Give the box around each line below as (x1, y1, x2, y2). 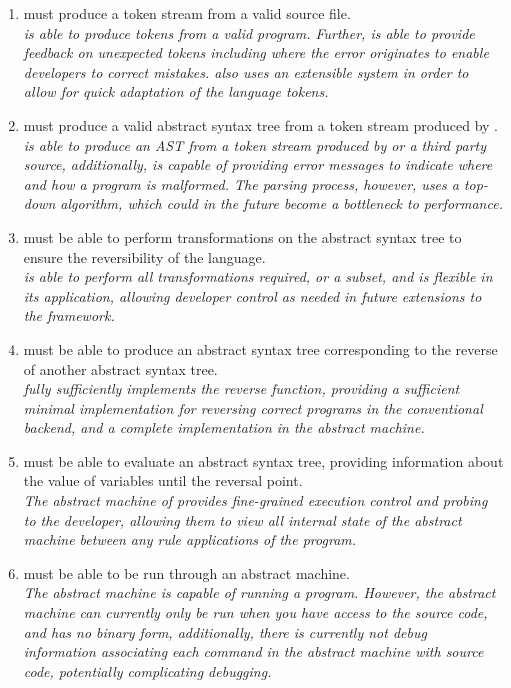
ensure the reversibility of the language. (23, 246, 266, 267)
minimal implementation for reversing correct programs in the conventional (23, 397, 483, 418)
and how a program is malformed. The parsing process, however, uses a (23, 173, 459, 194)
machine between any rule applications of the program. (23, 529, 357, 550)
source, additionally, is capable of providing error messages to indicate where (23, 154, 493, 175)
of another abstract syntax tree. (23, 358, 218, 379)
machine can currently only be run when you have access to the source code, (23, 602, 488, 623)
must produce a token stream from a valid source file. (23, 3, 351, 23)
